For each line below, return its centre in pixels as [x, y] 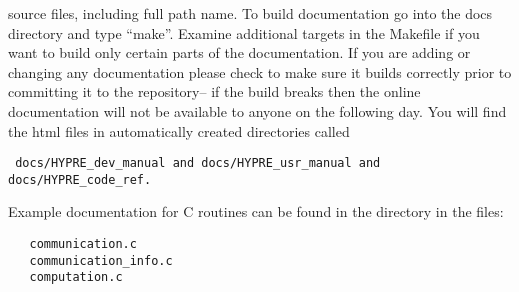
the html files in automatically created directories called [179, 130]
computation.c [76, 277]
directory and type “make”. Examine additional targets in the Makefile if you [244, 32]
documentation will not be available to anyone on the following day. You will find [257, 110]
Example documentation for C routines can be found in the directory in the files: [256, 211]
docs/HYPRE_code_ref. [80, 179]
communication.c [83, 244]
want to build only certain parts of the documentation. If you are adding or [239, 52]
